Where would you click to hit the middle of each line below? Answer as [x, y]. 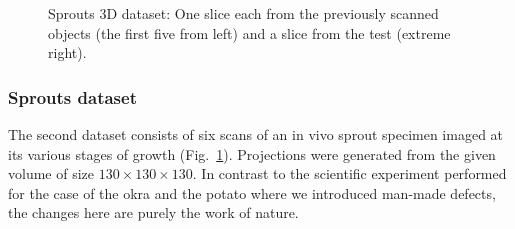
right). [67, 52]
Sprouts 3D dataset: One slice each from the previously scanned [243, 13]
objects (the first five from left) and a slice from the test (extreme [249, 32]
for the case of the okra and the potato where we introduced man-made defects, [252, 192]
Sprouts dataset [72, 96]
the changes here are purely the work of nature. [153, 212]
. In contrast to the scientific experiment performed [349, 173]
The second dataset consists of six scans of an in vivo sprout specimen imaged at [256, 134]
